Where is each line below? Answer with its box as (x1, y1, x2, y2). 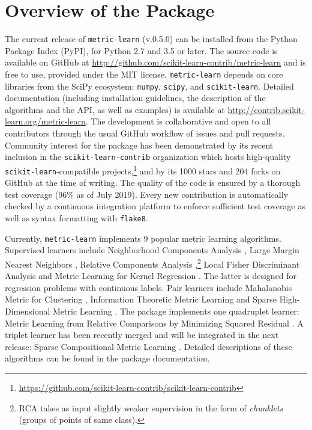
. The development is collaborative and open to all (85, 115, 271, 127)
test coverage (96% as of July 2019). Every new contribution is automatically (5, 188, 289, 200)
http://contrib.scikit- (227, 103, 305, 115)
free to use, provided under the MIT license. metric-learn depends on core (5, 67, 283, 80)
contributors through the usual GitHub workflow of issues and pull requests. (5, 127, 285, 140)
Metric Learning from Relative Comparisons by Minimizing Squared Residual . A (5, 316, 304, 329)
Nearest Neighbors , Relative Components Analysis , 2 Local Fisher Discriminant (5, 256, 300, 270)
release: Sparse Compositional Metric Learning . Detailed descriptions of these (5, 340, 292, 352)
